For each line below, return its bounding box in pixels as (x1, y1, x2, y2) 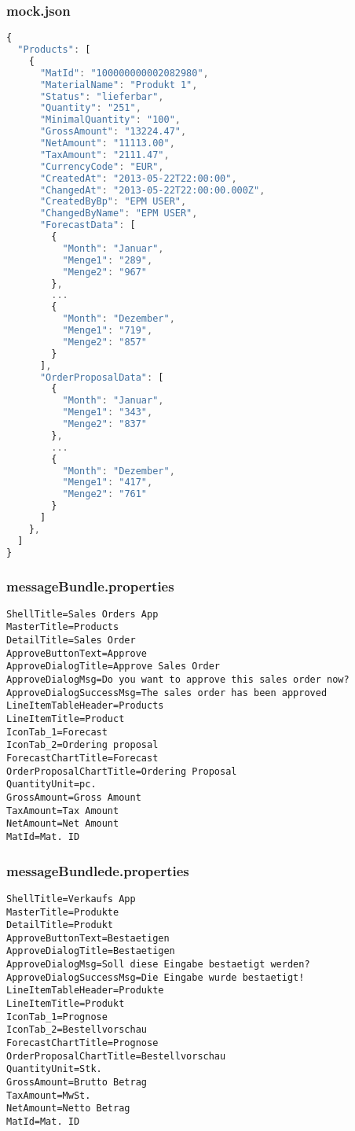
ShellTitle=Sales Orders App (6, 608, 159, 620)
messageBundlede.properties (6, 860, 189, 880)
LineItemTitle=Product (6, 713, 125, 725)
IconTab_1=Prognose (6, 1011, 108, 1022)
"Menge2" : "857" (62, 336, 148, 348)
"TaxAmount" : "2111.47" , (39, 149, 170, 160)
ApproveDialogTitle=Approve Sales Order (6, 661, 221, 672)
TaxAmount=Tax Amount (6, 805, 119, 816)
